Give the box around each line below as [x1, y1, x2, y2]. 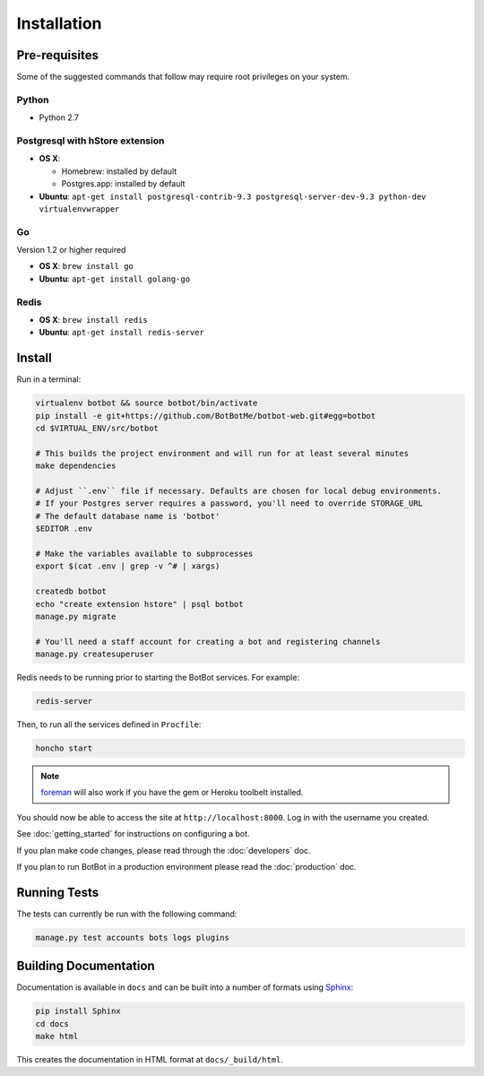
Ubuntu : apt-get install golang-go [39, 273, 191, 284]
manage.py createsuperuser [35, 649, 154, 659]
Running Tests [16, 884, 99, 900]
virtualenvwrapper [39, 204, 120, 214]
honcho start [35, 743, 93, 753]
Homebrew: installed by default [61, 166, 177, 177]
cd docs [35, 1019, 69, 1028]
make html [35, 1031, 79, 1042]
